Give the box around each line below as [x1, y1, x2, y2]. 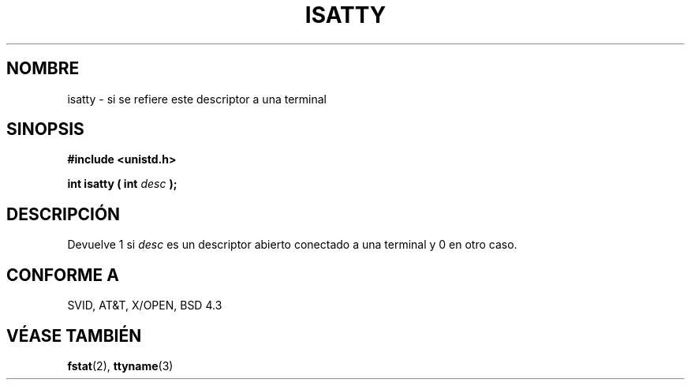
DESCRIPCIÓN [6, 204, 121, 224]
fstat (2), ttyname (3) [67, 358, 174, 373]
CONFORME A [6, 264, 119, 285]
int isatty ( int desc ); [67, 177, 177, 191]
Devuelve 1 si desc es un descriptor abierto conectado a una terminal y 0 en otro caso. [67, 238, 517, 252]
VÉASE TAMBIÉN [6, 325, 142, 346]
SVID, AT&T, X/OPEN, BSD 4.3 [67, 298, 222, 313]
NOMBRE [6, 58, 80, 79]
